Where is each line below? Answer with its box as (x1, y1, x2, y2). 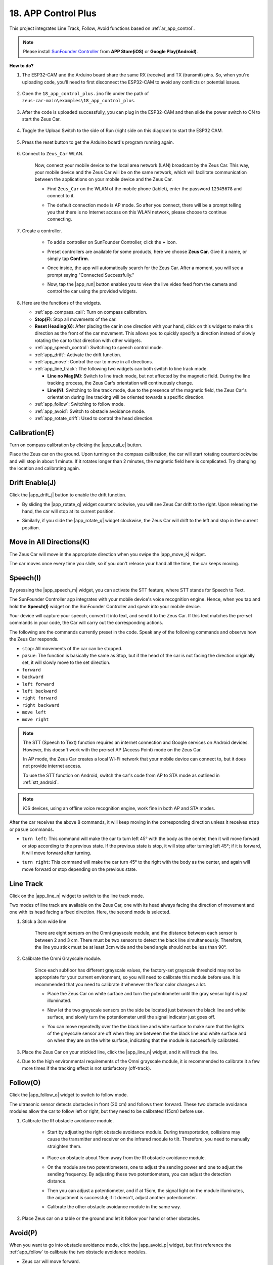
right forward (22, 695, 57, 701)
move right (22, 716, 49, 722)
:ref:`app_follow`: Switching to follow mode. (34, 401, 125, 407)
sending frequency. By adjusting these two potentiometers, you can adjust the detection (47, 1171, 231, 1177)
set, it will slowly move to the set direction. (22, 659, 111, 665)
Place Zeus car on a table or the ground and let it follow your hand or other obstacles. (22, 1215, 201, 1221)
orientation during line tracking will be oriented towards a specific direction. (47, 394, 205, 400)
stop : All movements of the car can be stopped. (22, 645, 123, 651)
